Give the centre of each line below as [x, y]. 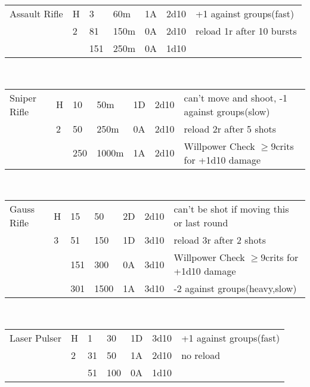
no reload [201, 355]
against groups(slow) [227, 111]
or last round [201, 223]
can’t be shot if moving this [231, 209]
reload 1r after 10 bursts [246, 31]
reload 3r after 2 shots [220, 240]
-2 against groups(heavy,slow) [235, 288]
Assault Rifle [36, 13]
